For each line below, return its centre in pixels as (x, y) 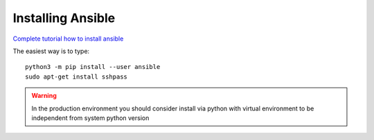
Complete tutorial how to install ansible (68, 39)
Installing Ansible (64, 18)
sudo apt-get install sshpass (77, 77)
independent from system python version (90, 118)
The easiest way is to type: (51, 51)
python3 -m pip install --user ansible (93, 67)
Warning (44, 96)
